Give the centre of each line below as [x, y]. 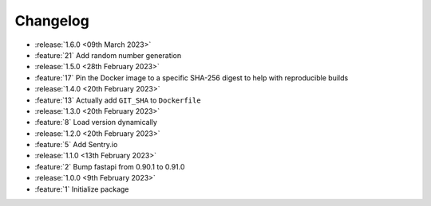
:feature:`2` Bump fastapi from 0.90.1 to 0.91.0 [110, 166]
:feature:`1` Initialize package [82, 189]
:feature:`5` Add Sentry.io [76, 145]
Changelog [52, 21]
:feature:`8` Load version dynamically [96, 122]
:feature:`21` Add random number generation [108, 55]
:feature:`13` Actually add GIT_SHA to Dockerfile [118, 100]
